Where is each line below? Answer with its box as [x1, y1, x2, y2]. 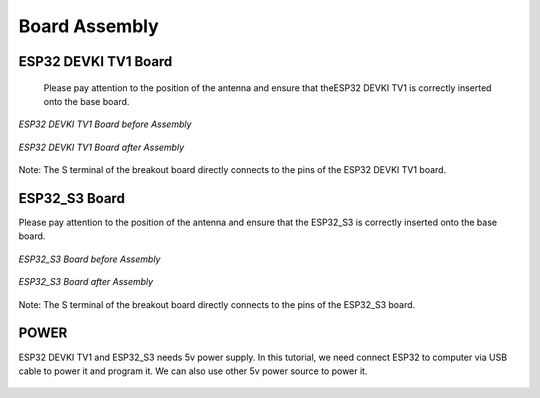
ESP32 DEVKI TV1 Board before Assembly [18, 118, 192, 130]
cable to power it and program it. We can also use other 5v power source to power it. [18, 365, 368, 377]
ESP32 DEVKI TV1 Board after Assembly [18, 141, 185, 153]
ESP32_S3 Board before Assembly [18, 253, 161, 265]
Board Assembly [18, 15, 159, 37]
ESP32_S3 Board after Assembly [18, 276, 154, 288]
